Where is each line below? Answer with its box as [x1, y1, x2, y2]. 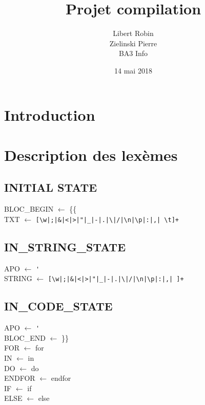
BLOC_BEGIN [4, 204, 54, 214]
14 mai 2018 [114, 65, 152, 76]
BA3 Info [118, 48, 148, 59]
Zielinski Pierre [109, 38, 157, 48]
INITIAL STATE [4, 179, 97, 195]
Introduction [4, 104, 95, 125]
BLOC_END [4, 332, 46, 343]
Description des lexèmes [4, 144, 178, 165]
